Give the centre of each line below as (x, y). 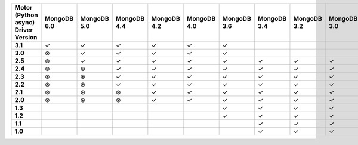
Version (26, 37)
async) (25, 22)
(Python (26, 15)
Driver (24, 30)
